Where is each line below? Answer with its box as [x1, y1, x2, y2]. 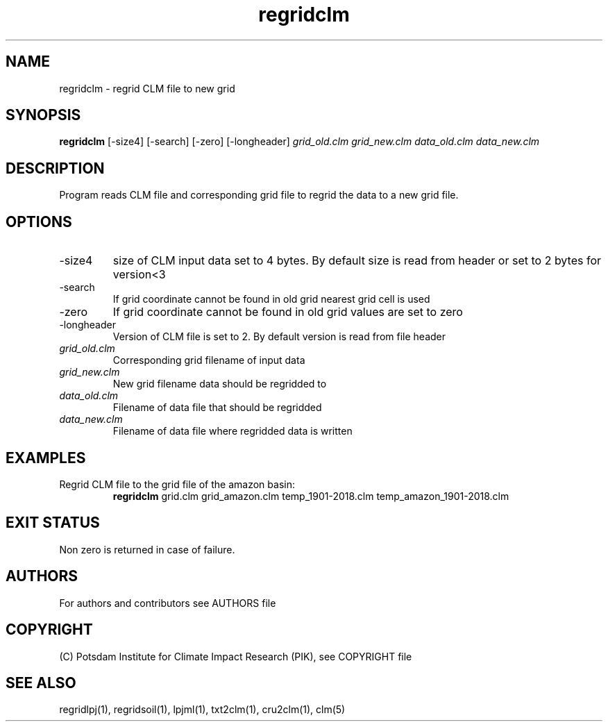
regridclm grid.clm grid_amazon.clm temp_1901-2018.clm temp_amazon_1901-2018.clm [112, 490, 509, 502]
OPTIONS [6, 212, 72, 231]
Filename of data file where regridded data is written [112, 425, 353, 437]
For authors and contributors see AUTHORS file [59, 596, 276, 609]
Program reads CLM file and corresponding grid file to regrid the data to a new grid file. [59, 189, 459, 201]
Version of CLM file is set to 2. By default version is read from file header [112, 331, 446, 343]
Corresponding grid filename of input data [112, 354, 305, 367]
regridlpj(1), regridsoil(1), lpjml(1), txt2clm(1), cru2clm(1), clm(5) [59, 703, 346, 716]
